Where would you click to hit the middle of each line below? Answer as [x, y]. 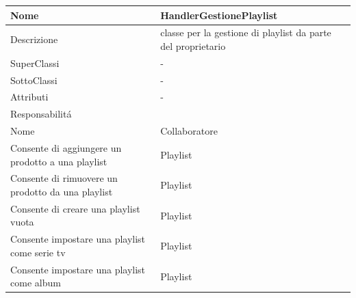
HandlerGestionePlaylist [219, 15]
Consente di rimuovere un [64, 178]
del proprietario [193, 45]
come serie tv [38, 252]
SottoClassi [34, 80]
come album [36, 283]
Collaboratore [189, 131]
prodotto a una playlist [59, 161]
